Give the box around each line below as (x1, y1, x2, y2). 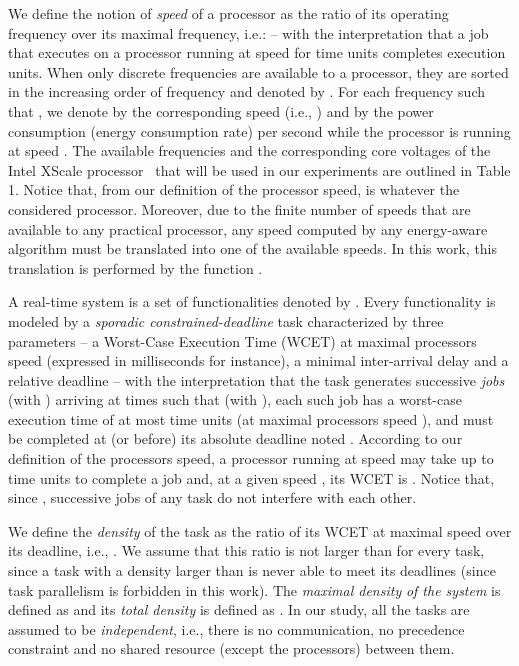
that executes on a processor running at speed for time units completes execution (8, 42, 506, 63)
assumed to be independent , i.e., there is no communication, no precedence (8, 618, 465, 639)
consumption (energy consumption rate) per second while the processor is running (8, 120, 511, 141)
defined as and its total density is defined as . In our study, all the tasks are (8, 599, 470, 620)
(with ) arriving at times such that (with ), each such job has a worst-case (8, 389, 462, 410)
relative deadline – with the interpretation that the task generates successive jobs (8, 369, 505, 390)
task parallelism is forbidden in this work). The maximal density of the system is (8, 579, 501, 600)
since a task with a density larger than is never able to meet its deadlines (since (8, 560, 496, 581)
